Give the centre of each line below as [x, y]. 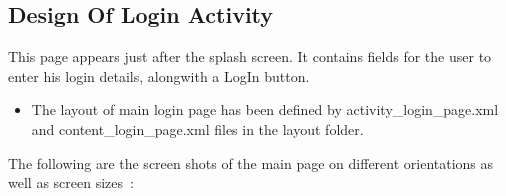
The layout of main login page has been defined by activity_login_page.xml [265, 109]
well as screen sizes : [71, 182]
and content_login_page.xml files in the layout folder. [197, 128]
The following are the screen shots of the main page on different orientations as [251, 162]
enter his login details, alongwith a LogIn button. [159, 75]
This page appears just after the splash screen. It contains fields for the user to [250, 56]
